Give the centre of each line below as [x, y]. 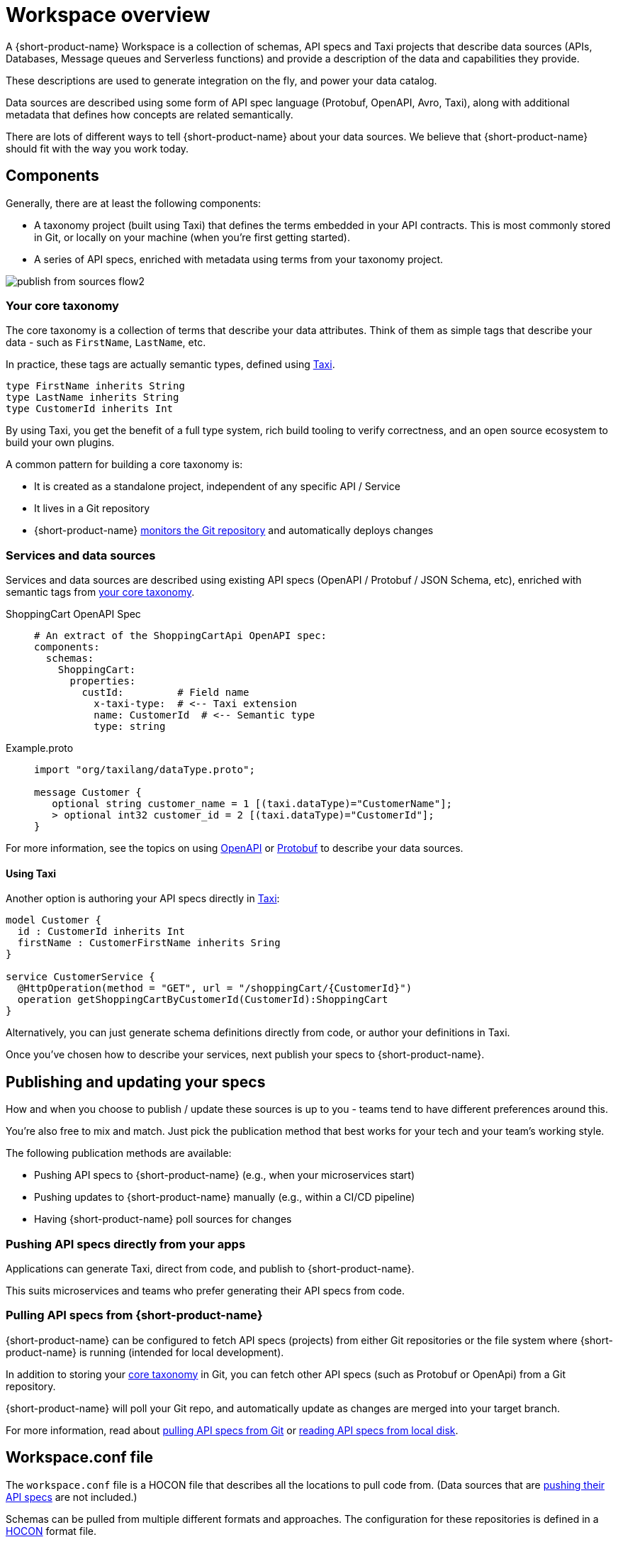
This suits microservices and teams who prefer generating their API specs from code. [205, 1290]
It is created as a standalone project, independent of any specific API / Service [217, 487]
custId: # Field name [165, 693]
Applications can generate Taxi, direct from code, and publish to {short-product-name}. [210, 1268]
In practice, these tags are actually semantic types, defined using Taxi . [170, 365]
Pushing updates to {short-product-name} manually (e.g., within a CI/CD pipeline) [225, 1197]
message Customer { [88, 793]
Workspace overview [108, 15]
